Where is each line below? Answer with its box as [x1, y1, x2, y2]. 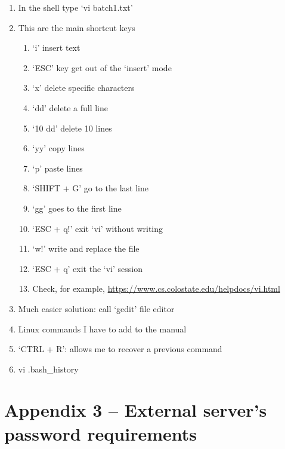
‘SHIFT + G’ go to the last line [32, 182, 149, 194]
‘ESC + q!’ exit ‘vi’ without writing [32, 222, 163, 234]
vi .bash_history [18, 362, 79, 375]
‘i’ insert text [32, 41, 80, 54]
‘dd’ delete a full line [32, 101, 108, 114]
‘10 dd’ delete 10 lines [32, 121, 112, 134]
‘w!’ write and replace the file [32, 242, 140, 255]
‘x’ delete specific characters [32, 81, 135, 94]
